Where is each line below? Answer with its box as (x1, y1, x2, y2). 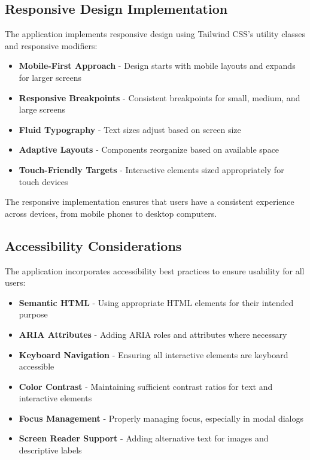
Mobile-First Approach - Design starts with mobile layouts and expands (19, 59, 296, 72)
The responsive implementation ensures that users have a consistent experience (5, 195, 294, 208)
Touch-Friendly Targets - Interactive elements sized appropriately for (19, 163, 284, 175)
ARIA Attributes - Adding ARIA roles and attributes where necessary (19, 328, 287, 340)
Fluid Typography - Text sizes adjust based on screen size (19, 123, 241, 135)
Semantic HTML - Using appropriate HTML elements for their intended (19, 296, 294, 308)
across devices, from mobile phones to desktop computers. (5, 207, 217, 219)
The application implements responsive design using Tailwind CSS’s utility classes (5, 28, 306, 40)
